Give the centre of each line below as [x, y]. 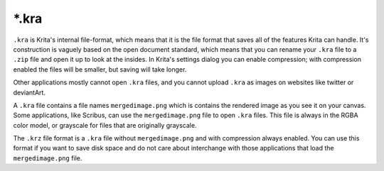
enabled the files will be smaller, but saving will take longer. [100, 69]
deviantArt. [30, 92]
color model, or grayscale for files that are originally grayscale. [105, 125]
